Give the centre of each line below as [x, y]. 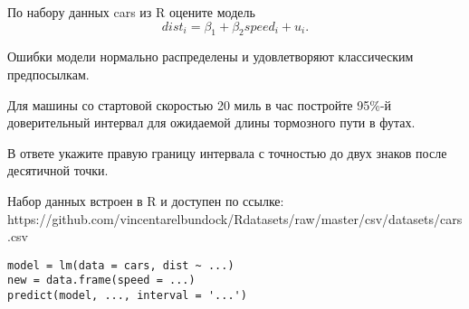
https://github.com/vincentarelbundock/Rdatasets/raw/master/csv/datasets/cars [235, 218]
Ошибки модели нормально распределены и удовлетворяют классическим [211, 56]
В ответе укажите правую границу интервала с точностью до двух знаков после [227, 152]
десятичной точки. [58, 170]
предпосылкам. [48, 74]
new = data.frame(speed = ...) [101, 281]
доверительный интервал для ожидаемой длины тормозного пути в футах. [211, 122]
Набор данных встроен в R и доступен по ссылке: [146, 200]
